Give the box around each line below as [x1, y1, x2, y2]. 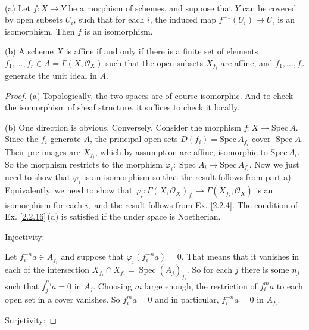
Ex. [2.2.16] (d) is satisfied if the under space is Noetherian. [5, 210, 221, 223]
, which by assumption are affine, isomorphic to [95, 145, 268, 158]
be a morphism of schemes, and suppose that [68, 1, 232, 14]
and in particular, [155, 293, 219, 306]
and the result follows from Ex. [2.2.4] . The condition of [94, 198, 298, 211]
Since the [5, 132, 38, 145]
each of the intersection [5, 263, 90, 276]
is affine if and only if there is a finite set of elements [65, 45, 258, 57]
